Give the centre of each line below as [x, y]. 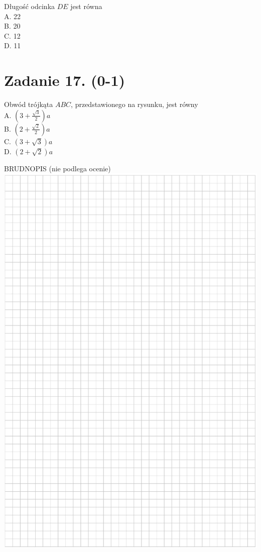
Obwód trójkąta [29, 104]
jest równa [86, 6]
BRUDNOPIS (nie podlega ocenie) [57, 168]
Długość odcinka [30, 6]
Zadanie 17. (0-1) [64, 80]
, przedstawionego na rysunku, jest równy [135, 104]
